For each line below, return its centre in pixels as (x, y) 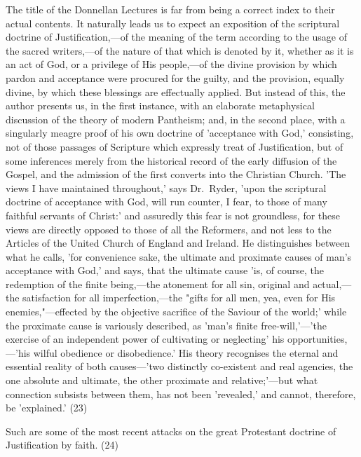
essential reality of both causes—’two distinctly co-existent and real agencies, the (179, 366)
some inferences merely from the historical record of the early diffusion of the (171, 160)
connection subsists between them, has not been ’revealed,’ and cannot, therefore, (181, 394)
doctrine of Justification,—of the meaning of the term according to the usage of (176, 37)
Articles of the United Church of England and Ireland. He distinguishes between (178, 243)
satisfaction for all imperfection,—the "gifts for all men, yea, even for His (179, 298)
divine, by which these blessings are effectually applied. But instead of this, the (176, 91)
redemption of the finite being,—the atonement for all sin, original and (158, 284)
